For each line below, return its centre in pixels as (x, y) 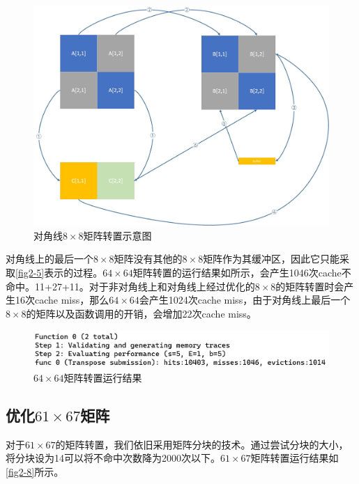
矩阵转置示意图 (117, 235)
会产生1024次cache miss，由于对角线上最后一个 (245, 300)
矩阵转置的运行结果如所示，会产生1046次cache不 (242, 273)
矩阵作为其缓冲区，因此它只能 (272, 259)
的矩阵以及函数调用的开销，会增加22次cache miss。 (141, 313)
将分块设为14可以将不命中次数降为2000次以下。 (113, 458)
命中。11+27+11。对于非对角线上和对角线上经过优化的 (130, 286)
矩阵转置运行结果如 (295, 458)
